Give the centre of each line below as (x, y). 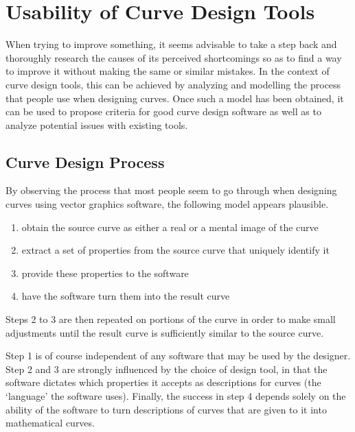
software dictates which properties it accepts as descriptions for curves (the (163, 382)
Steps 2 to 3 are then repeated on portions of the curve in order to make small (171, 319)
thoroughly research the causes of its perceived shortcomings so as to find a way (174, 57)
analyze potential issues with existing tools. (97, 124)
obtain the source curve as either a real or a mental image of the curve (170, 227)
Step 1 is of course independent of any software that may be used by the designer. (178, 356)
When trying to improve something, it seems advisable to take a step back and (171, 44)
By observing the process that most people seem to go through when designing (171, 190)
